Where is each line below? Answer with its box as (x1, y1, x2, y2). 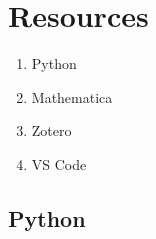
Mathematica (31, 86, 113, 107)
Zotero (31, 120, 72, 141)
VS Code (31, 153, 87, 174)
